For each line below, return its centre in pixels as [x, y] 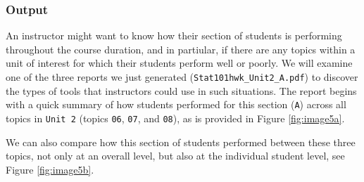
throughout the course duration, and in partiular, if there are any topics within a [181, 49]
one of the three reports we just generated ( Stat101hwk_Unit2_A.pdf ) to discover [182, 77]
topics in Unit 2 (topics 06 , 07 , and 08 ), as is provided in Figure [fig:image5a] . [175, 118]
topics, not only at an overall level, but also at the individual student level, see [175, 156]
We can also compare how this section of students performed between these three [181, 142]
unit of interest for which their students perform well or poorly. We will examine [179, 63]
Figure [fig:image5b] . [50, 169]
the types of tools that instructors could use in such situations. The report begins [181, 90]
